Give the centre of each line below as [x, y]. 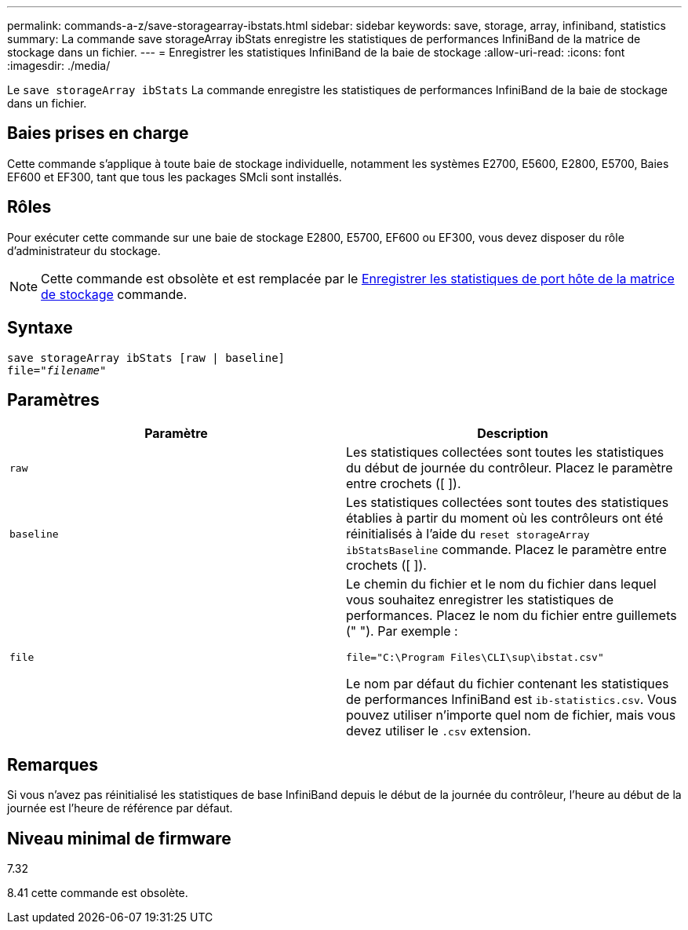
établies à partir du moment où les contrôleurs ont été [505, 518]
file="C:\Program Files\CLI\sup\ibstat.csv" [475, 658]
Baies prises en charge [98, 133]
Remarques [53, 764]
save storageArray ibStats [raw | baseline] [146, 357]
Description [513, 434]
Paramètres [53, 399]
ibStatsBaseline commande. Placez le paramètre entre [506, 550]
